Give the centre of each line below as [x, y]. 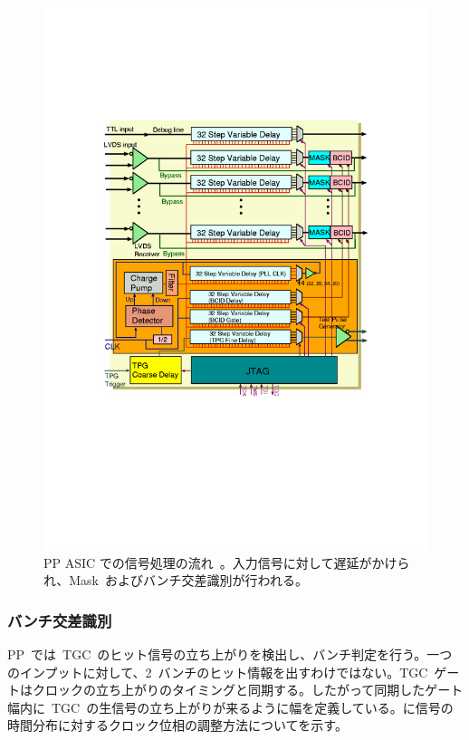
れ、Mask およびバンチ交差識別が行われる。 [176, 580]
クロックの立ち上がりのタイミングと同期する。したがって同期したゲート [248, 690]
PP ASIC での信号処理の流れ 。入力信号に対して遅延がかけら [227, 562]
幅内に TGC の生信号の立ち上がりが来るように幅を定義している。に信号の [230, 707]
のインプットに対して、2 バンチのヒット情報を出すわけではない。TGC [218, 672]
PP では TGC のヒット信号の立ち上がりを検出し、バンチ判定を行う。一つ [230, 654]
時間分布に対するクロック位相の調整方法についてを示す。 [177, 725]
